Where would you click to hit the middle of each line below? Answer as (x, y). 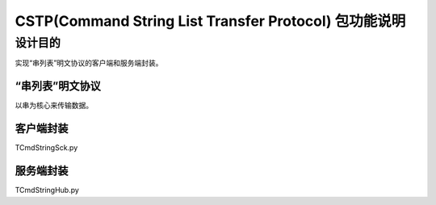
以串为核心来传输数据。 (54, 106)
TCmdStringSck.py (46, 148)
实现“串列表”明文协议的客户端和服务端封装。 (89, 63)
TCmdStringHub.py (47, 190)
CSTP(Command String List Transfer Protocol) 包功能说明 (210, 21)
